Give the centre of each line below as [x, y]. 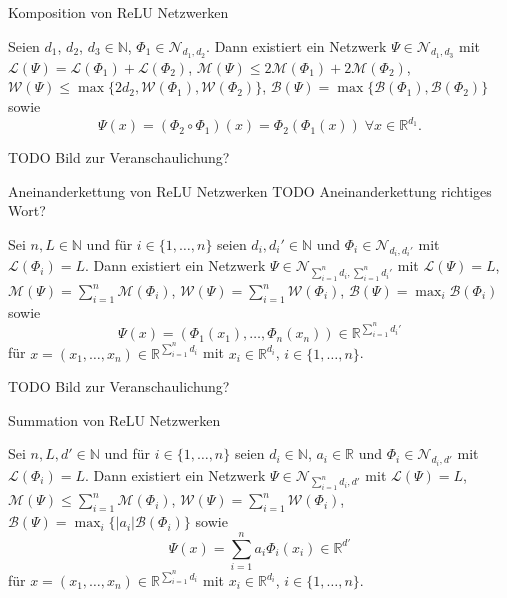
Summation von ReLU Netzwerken [114, 419]
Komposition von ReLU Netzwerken [118, 12]
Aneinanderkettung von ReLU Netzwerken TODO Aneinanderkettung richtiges [250, 190]
